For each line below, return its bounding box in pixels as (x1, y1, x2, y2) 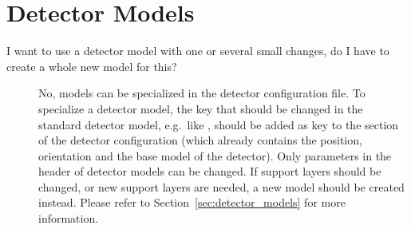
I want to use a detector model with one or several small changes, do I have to (6, 42, 389, 59)
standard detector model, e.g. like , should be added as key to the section (38, 116, 399, 132)
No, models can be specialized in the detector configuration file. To (38, 85, 366, 101)
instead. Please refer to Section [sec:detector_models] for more (38, 194, 346, 211)
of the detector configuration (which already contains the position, (38, 132, 362, 148)
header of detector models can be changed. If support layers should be (38, 163, 381, 180)
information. (38, 210, 99, 227)
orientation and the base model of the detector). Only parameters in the (38, 147, 392, 164)
